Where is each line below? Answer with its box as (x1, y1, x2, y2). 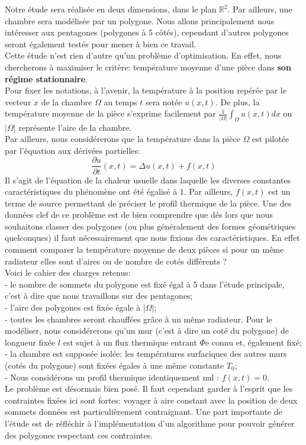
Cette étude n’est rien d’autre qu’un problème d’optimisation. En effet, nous (5, 49, 282, 62)
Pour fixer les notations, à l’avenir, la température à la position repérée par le (5, 84, 286, 96)
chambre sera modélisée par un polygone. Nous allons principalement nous (5, 14, 275, 27)
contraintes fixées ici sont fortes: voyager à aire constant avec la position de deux (5, 394, 298, 406)
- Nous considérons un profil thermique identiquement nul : (5, 370, 220, 383)
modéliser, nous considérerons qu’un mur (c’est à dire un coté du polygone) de (5, 324, 289, 337)
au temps (104, 95, 137, 108)
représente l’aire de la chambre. (18, 121, 132, 133)
